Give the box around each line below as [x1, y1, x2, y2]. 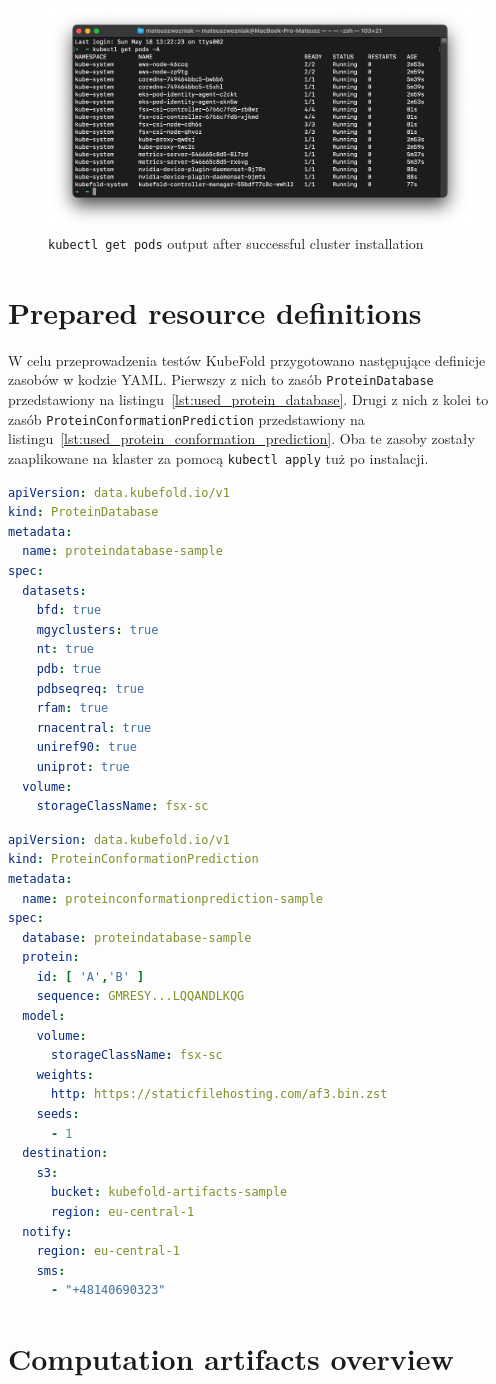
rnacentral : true [36, 720, 152, 735]
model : [22, 1009, 66, 1024]
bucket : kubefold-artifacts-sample [50, 1185, 288, 1200]
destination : [22, 1146, 109, 1161]
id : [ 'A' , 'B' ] [36, 969, 145, 984]
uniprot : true [36, 759, 130, 774]
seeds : [36, 1107, 80, 1122]
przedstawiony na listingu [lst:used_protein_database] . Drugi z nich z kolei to [8, 389, 489, 410]
